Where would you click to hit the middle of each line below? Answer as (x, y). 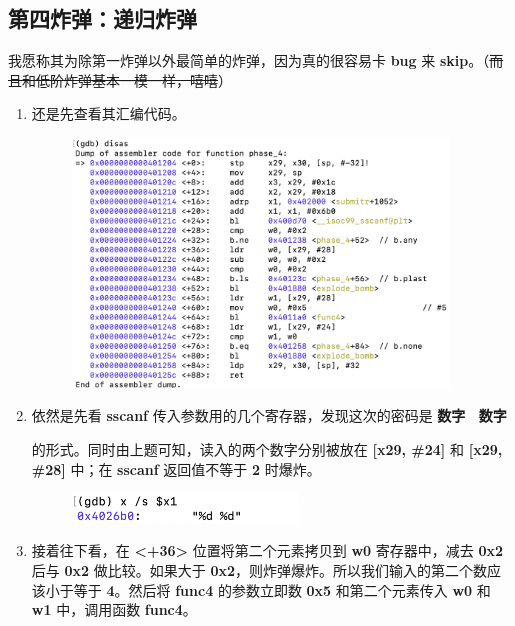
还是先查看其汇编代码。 (108, 113)
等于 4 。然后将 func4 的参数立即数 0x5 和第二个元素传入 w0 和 (282, 589)
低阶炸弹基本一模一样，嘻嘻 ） (133, 79)
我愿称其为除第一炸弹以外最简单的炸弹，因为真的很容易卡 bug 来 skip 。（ (249, 60)
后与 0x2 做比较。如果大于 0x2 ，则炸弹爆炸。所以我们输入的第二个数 (259, 570)
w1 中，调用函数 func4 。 (114, 609)
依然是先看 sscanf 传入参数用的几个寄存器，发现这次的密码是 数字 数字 (269, 415)
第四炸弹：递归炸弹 (102, 18)
